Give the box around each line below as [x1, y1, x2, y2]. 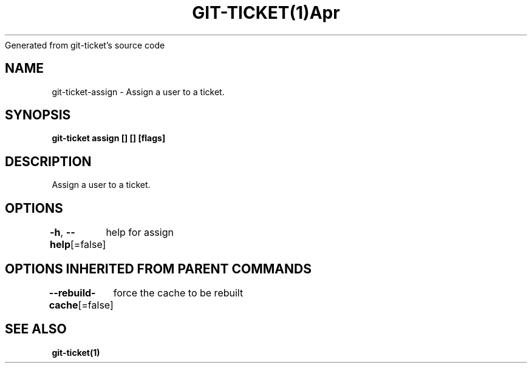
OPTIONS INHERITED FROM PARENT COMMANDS [5, 261, 312, 276]
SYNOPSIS [5, 107, 71, 123]
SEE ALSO [5, 321, 67, 337]
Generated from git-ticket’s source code [5, 39, 165, 50]
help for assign [106, 226, 174, 239]
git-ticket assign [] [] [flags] [52, 133, 166, 144]
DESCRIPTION [5, 153, 92, 169]
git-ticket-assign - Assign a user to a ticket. [52, 86, 225, 97]
